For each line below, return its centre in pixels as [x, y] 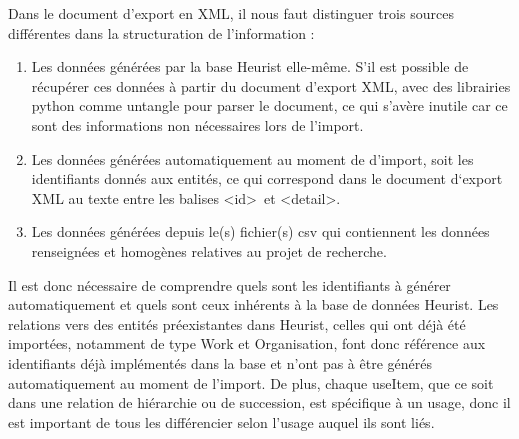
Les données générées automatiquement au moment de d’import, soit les [252, 158]
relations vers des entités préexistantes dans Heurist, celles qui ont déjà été [237, 323]
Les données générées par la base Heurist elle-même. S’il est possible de [250, 66]
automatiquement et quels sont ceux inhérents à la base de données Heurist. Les [253, 304]
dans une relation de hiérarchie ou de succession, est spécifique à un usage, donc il [259, 402]
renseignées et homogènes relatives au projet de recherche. [209, 250]
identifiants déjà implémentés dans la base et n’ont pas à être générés [220, 362]
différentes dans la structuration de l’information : [161, 32]
